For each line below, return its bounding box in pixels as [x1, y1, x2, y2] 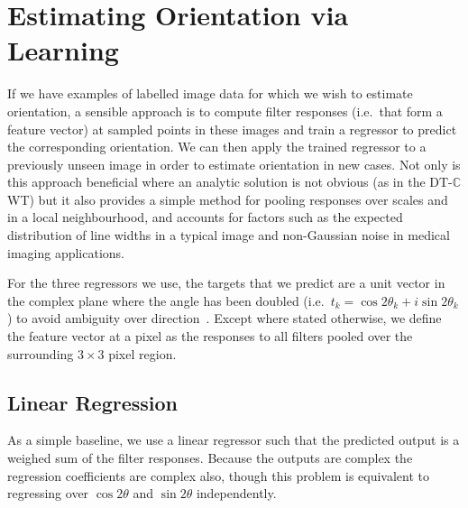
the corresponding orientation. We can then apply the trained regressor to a [7, 137, 427, 156]
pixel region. [108, 344, 177, 363]
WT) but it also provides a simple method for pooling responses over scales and [7, 189, 448, 208]
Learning [7, 32, 119, 69]
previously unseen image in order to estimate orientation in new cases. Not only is [7, 154, 461, 173]
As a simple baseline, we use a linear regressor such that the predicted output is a [7, 430, 460, 449]
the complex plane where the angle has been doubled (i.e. [7, 291, 325, 309]
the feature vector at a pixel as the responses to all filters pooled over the [7, 327, 413, 346]
